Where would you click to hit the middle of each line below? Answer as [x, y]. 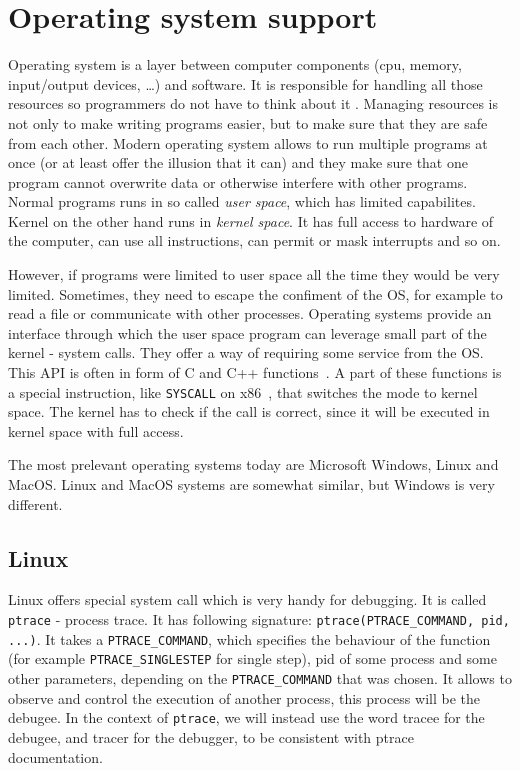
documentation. [55, 756]
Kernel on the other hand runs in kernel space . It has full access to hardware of [251, 220]
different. [35, 503]
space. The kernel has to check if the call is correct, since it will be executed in [249, 411]
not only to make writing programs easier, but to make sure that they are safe [248, 122]
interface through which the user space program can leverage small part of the [247, 332]
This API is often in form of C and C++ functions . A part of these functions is [255, 372]
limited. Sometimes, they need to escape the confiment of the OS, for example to [255, 293]
